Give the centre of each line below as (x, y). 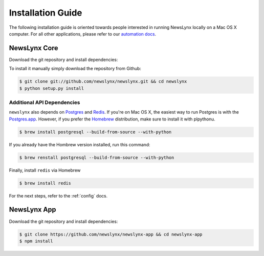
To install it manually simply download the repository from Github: (75, 69)
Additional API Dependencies (44, 102)
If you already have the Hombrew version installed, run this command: (79, 144)
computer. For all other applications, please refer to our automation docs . (83, 34)
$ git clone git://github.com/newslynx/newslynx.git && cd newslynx (103, 81)
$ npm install (36, 241)
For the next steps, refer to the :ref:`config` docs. (58, 196)
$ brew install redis (45, 183)
